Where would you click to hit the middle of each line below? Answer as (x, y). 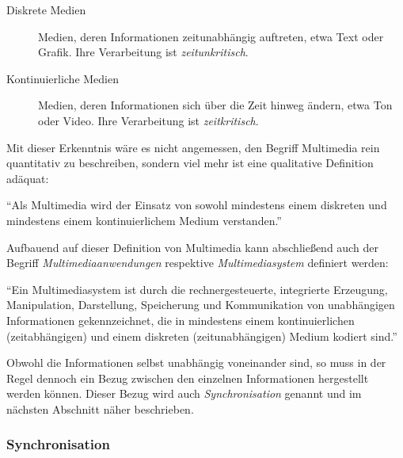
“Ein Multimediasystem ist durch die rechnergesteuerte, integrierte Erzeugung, (197, 289)
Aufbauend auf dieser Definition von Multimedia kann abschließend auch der (192, 247)
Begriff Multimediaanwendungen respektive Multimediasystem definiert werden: (198, 263)
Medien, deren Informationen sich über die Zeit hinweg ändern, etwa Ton (215, 105)
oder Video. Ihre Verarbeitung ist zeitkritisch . (148, 120)
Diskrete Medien (46, 10)
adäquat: (28, 178)
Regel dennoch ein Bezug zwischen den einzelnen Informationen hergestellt (188, 378)
